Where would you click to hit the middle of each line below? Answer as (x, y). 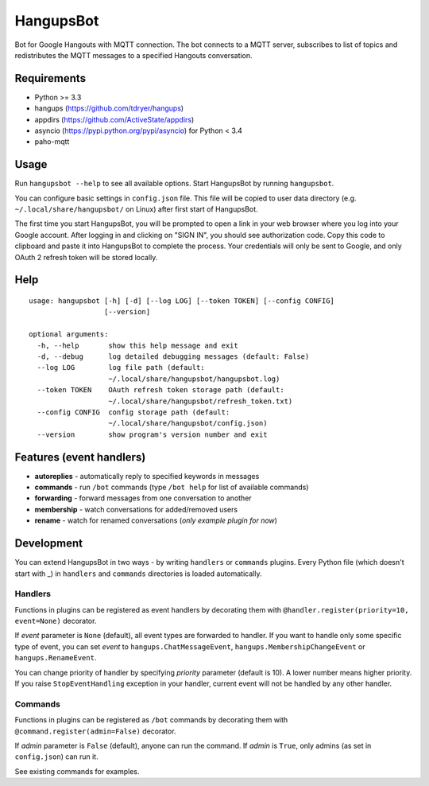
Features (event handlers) (80, 457)
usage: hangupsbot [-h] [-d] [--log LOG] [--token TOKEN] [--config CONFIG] (182, 301)
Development (49, 544)
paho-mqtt (52, 142)
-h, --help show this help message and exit (137, 345)
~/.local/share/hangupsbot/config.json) (188, 423)
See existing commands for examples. (77, 771)
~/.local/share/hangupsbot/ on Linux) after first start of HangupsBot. (136, 209)
